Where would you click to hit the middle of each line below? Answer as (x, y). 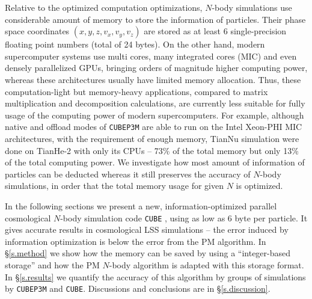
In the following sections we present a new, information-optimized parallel (141, 205)
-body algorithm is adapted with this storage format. (206, 265)
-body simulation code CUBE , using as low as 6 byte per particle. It (184, 217)
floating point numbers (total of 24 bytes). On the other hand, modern (135, 44)
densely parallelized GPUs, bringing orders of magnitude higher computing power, (156, 68)
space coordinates (37, 31)
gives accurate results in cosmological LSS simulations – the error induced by (147, 230)
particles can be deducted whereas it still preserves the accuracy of (128, 174)
